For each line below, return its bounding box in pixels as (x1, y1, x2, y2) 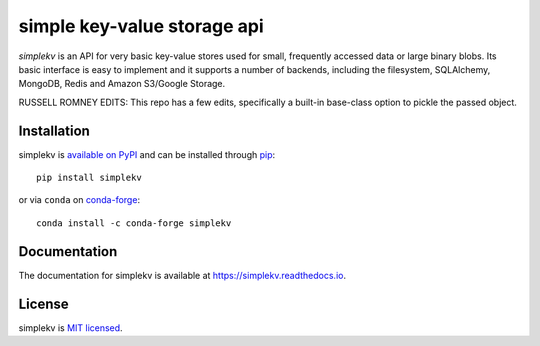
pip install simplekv (36, 172, 142, 184)
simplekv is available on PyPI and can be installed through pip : (18, 148, 276, 160)
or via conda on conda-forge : (18, 194, 140, 206)
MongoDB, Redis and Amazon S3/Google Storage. (18, 78, 226, 90)
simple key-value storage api (18, 15, 264, 37)
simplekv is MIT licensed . (18, 321, 124, 334)
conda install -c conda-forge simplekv (36, 217, 232, 229)
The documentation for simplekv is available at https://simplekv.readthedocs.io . (18, 269, 347, 281)
